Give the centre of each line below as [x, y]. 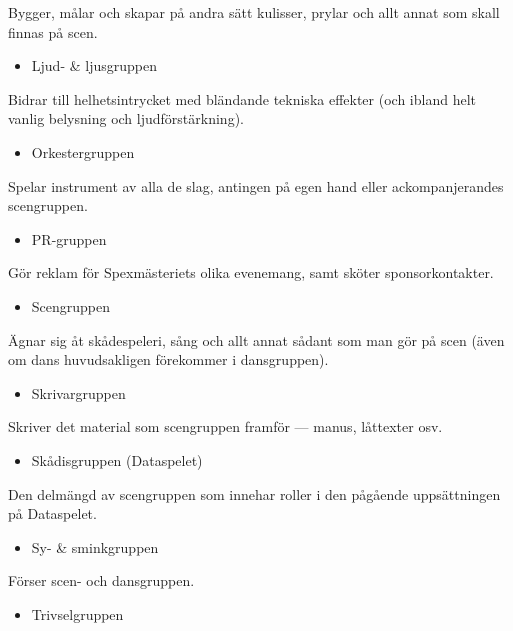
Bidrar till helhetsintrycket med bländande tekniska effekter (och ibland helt [242, 98]
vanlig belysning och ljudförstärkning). [126, 118]
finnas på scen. [53, 31]
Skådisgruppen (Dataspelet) [117, 459]
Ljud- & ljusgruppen [94, 65]
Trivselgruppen [77, 613]
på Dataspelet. [52, 513]
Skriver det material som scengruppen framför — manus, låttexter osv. [225, 426]
